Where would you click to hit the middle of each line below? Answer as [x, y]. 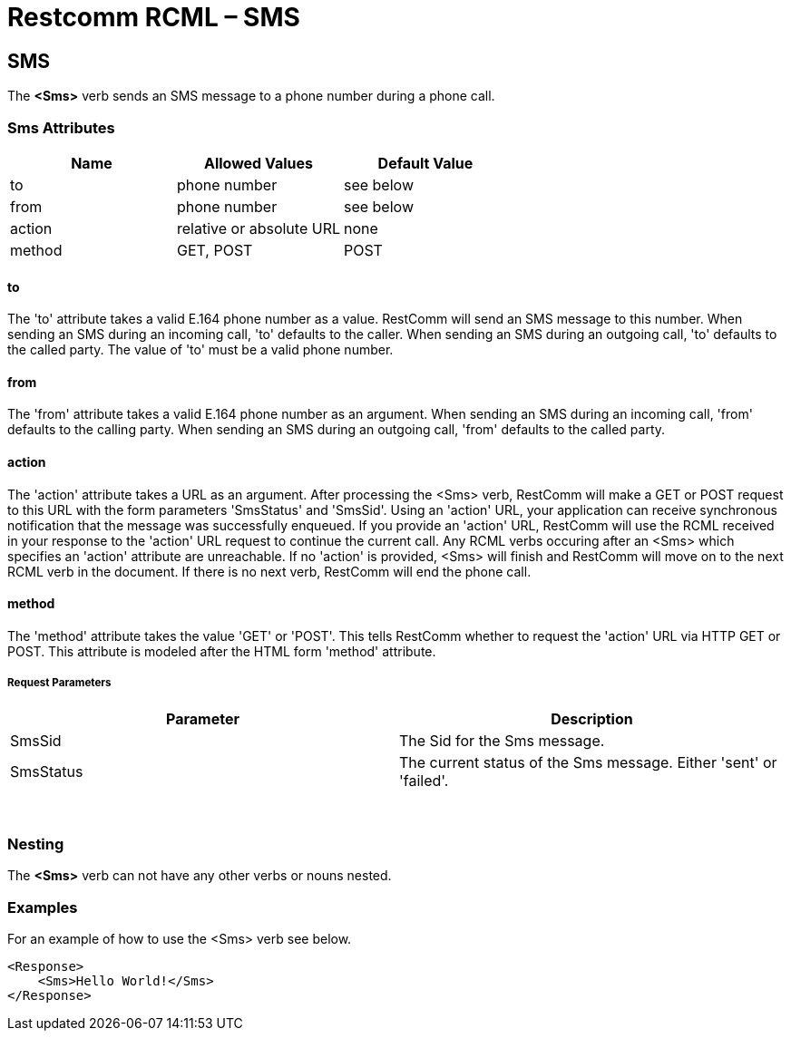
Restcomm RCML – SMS [154, 17]
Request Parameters [59, 683]
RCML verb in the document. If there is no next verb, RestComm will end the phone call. [269, 571]
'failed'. [424, 780]
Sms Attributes [61, 127]
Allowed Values [259, 163]
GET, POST [215, 250]
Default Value [425, 163]
